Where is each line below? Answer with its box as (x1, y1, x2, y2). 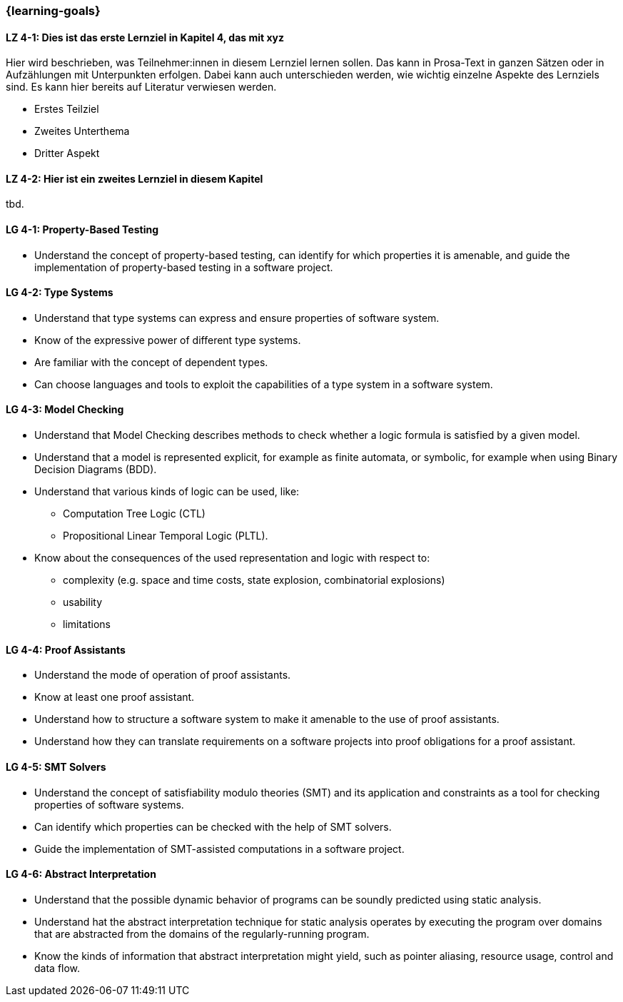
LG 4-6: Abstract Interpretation (6, 868, 156, 881)
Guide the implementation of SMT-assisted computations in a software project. (34, 842, 405, 855)
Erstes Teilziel (34, 103, 99, 116)
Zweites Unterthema (34, 125, 130, 138)
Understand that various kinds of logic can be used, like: (34, 485, 300, 498)
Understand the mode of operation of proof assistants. (34, 669, 291, 682)
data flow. (34, 961, 81, 974)
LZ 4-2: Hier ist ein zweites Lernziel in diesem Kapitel (6, 172, 263, 185)
